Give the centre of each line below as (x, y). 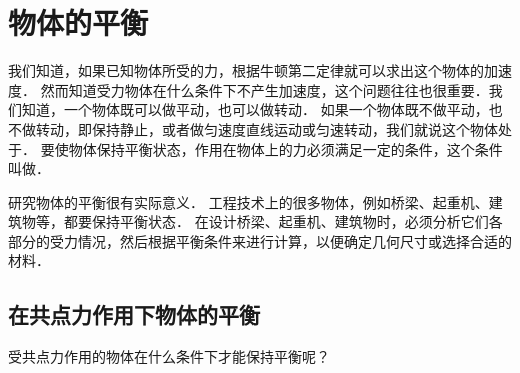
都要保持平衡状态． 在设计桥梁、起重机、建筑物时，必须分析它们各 (283, 221)
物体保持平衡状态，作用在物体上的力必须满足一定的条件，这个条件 (285, 148)
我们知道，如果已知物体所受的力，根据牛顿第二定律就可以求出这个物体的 (246, 70)
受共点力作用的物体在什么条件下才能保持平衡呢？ (169, 356)
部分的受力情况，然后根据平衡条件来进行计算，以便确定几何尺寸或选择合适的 (260, 240)
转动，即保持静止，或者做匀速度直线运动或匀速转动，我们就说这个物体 (266, 128)
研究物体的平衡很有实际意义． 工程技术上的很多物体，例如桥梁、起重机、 (248, 201)
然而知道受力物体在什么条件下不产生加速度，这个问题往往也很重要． (264, 89)
